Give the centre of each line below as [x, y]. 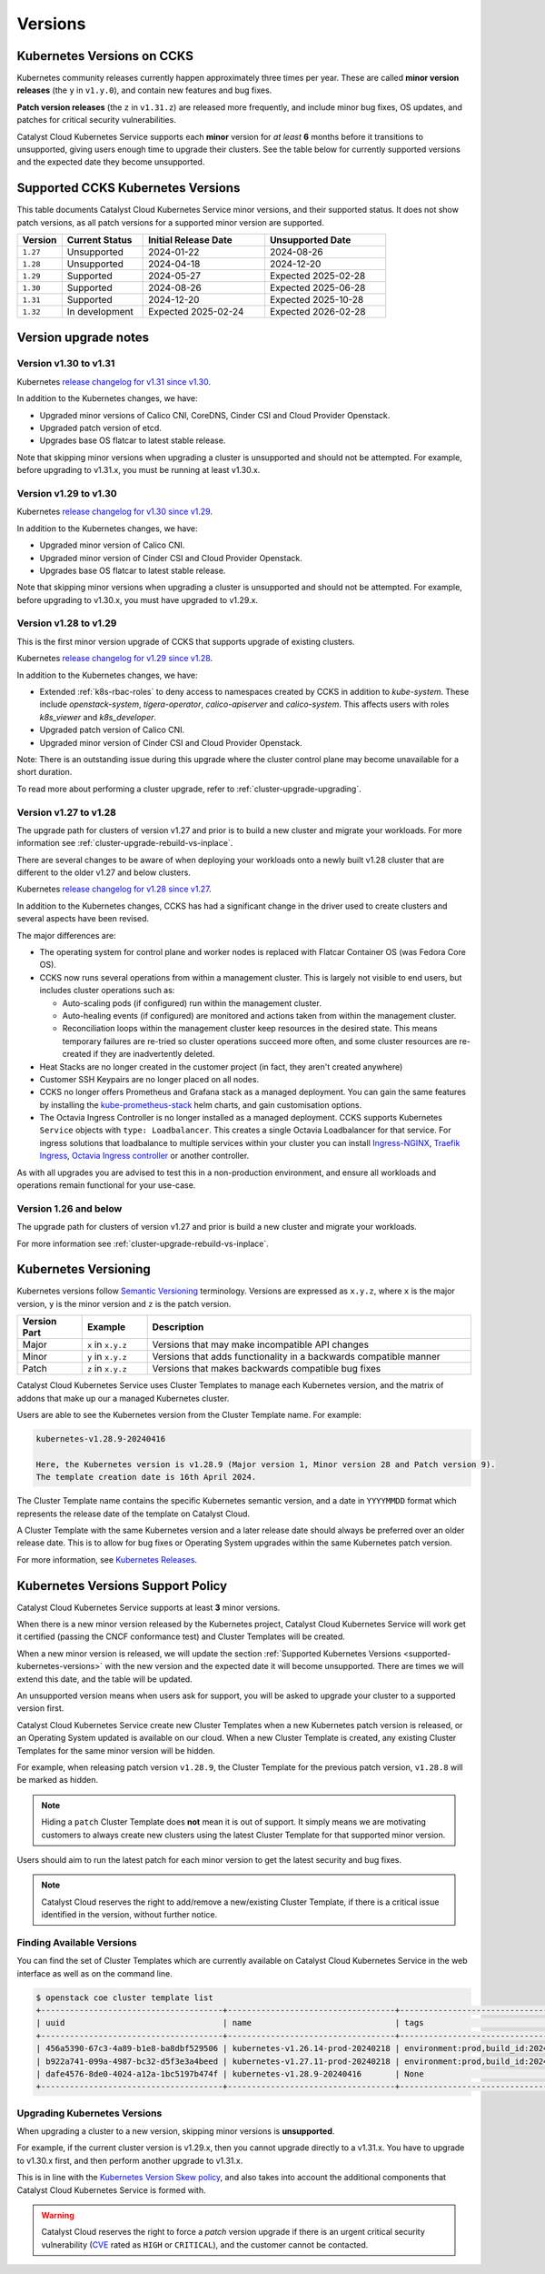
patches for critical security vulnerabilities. [96, 120]
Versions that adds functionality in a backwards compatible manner [296, 1357]
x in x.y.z [107, 1344]
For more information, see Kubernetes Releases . [107, 1559]
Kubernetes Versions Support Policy [122, 1586]
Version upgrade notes [83, 337]
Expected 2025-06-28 [317, 288]
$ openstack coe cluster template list [124, 1997]
